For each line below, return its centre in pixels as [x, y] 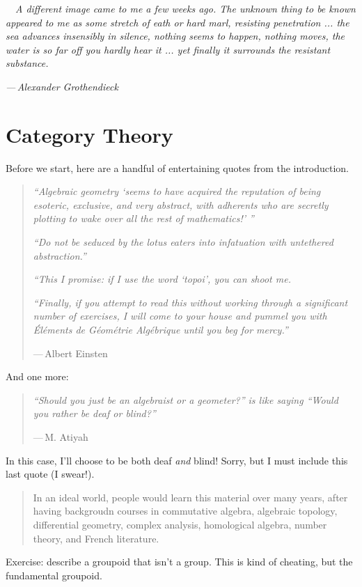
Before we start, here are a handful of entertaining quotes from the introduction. [177, 167]
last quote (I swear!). [50, 474]
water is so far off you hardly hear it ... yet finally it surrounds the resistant [168, 49]
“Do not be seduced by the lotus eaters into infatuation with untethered [183, 242]
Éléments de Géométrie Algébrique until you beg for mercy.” [160, 330]
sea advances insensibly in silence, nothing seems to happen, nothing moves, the [175, 36]
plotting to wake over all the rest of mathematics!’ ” [143, 218]
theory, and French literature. [96, 538]
